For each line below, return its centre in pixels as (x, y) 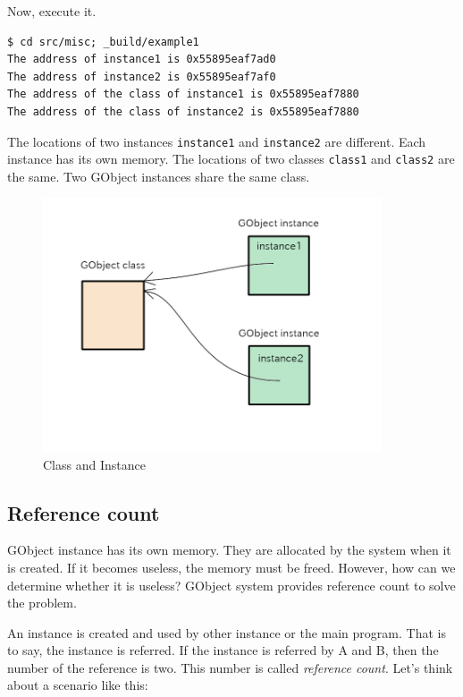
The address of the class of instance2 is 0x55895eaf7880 (183, 111)
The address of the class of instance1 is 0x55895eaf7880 (183, 94)
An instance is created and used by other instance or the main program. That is (227, 632)
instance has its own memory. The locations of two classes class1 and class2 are (231, 159)
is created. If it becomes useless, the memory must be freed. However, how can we (231, 567)
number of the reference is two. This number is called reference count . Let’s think (230, 667)
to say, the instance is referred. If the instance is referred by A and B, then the (223, 650)
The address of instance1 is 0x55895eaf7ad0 (142, 59)
